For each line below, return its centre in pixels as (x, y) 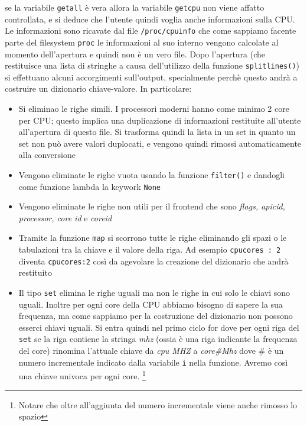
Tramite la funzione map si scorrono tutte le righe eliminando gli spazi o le (153, 238)
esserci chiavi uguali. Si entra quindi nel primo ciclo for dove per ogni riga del (159, 327)
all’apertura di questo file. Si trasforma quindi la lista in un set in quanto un (157, 132)
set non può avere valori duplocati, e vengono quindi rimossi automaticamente (160, 143)
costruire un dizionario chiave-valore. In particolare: (98, 88)
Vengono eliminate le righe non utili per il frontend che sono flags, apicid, (152, 206)
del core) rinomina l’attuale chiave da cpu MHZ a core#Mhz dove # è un (151, 351)
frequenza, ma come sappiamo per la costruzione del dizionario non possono (156, 316)
